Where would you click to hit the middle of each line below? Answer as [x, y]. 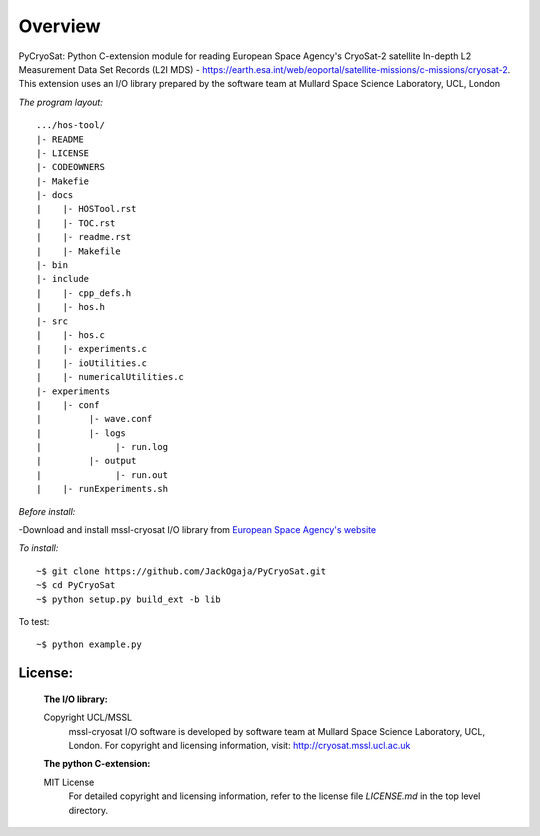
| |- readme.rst [84, 237]
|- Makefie [63, 181]
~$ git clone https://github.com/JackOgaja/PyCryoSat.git [181, 571]
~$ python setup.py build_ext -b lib [129, 599]
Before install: [47, 511]
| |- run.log [102, 447]
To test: [34, 621]
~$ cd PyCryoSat [76, 585]
